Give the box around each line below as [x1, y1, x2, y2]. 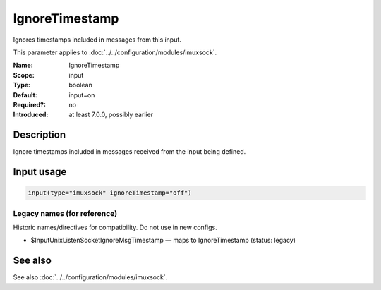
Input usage [13, 166, 67, 178]
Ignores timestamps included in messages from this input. [13, 35, 181, 44]
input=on [68, 90, 95, 99]
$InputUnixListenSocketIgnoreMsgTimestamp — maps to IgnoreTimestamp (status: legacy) [30, 236, 296, 245]
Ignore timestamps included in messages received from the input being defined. [13, 147, 246, 156]
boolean [68, 81, 93, 90]
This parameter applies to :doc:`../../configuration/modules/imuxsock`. [13, 48, 217, 56]
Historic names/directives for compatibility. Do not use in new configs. [13, 223, 218, 231]
